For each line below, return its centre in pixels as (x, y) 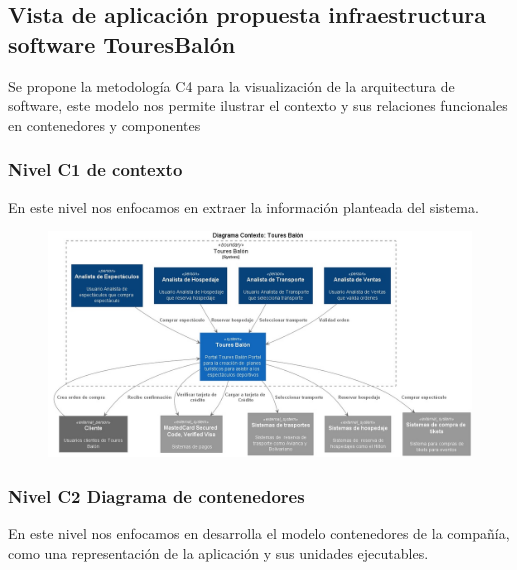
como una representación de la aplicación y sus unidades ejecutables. (218, 552)
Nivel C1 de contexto (95, 169)
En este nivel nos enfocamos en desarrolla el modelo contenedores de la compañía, (259, 533)
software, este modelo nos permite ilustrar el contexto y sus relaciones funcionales (258, 105)
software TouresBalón (122, 43)
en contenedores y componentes (104, 124)
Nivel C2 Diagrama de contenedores (156, 495)
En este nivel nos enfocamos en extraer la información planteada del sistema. (243, 206)
